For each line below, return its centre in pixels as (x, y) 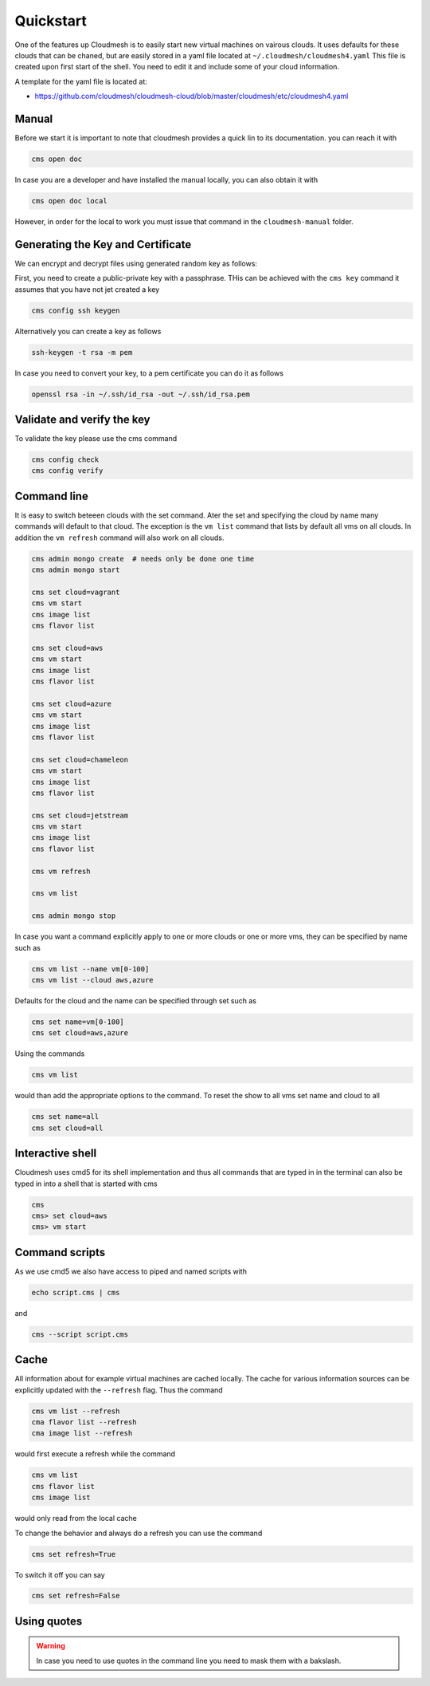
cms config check (65, 460)
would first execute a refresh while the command (95, 1454)
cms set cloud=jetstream (80, 815)
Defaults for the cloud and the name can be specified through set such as (135, 1000)
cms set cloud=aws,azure (80, 1033)
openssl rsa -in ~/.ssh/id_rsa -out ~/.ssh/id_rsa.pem (141, 394)
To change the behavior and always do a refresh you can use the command (139, 1533)
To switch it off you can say (60, 1574)
